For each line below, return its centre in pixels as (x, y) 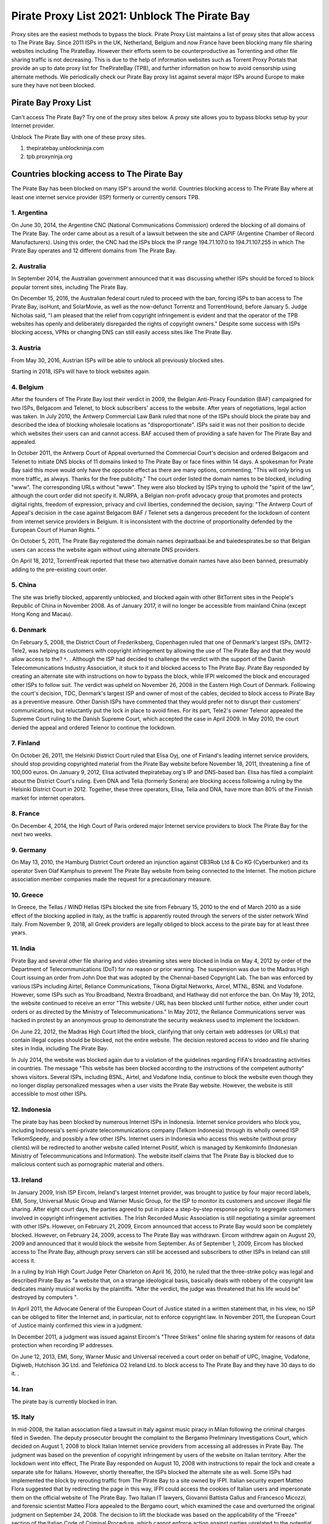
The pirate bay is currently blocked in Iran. (65, 1401)
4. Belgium (27, 387)
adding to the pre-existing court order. (59, 569)
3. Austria (26, 348)
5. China (24, 585)
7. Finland (26, 743)
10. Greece (27, 895)
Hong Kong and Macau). (42, 614)
